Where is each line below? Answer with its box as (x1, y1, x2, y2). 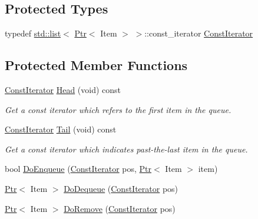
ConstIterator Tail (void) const (5, 123, 117, 135)
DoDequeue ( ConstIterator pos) (64, 182, 178, 194)
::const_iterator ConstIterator (144, 27, 253, 39)
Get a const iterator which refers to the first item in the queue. (5, 103, 231, 115)
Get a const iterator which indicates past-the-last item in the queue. (5, 142, 248, 155)
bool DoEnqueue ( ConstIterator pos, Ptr (5, 162, 152, 175)
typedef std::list (5, 27, 61, 39)
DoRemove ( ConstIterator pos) (64, 202, 176, 214)
